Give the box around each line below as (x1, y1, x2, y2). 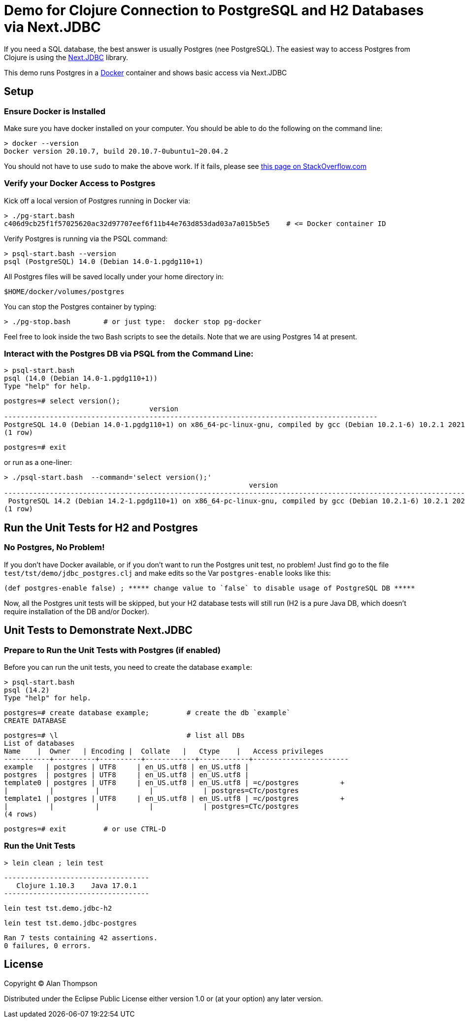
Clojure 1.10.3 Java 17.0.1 (16, 881, 137, 890)
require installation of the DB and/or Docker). (4, 607, 149, 616)
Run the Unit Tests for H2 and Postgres (4, 521, 198, 534)
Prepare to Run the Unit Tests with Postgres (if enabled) (4, 645, 221, 655)
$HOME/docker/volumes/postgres (4, 287, 125, 296)
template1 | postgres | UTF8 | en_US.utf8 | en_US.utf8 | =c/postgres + (4, 794, 345, 802)
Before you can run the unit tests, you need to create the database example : (4, 662, 252, 671)
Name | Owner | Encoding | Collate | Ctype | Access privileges (4, 747, 324, 755)
